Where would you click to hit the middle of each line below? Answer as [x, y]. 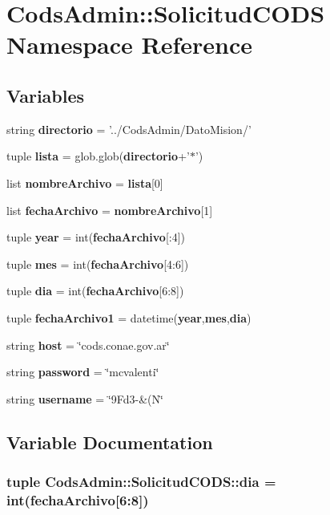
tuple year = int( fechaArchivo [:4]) [96, 237]
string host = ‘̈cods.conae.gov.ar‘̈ [88, 345]
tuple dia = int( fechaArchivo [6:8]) [95, 291]
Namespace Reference [129, 45]
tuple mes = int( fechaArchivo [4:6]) [98, 264]
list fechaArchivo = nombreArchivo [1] [110, 210]
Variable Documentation [110, 442]
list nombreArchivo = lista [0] [85, 182]
